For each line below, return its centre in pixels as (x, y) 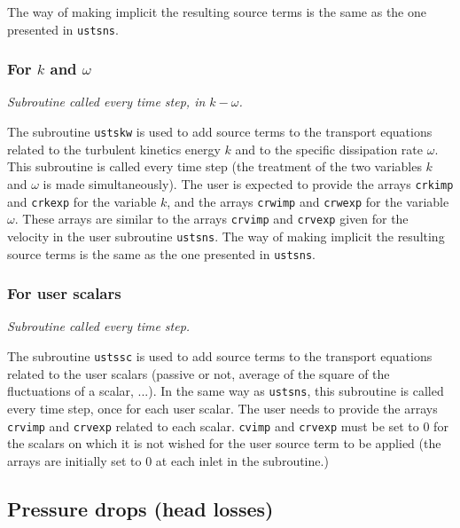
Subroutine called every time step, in (106, 102)
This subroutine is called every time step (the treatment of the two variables (214, 166)
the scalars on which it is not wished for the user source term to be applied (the (224, 443)
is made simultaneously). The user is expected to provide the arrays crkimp (248, 183)
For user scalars (64, 293)
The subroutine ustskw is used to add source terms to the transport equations (220, 132)
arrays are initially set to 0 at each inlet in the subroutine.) (168, 460)
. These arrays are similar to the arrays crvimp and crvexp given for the (211, 219)
